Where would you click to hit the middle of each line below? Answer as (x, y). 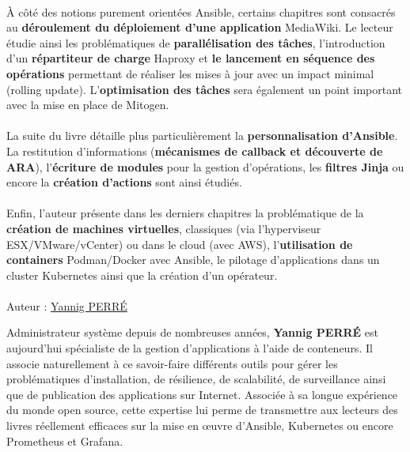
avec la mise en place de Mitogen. (88, 105)
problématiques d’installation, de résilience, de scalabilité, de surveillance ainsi (196, 379)
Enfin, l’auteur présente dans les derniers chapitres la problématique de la (185, 213)
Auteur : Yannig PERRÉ (67, 305)
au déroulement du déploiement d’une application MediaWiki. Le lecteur (200, 27)
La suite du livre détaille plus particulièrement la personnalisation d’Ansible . (202, 136)
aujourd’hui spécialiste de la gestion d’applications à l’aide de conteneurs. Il (190, 348)
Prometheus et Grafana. (65, 441)
